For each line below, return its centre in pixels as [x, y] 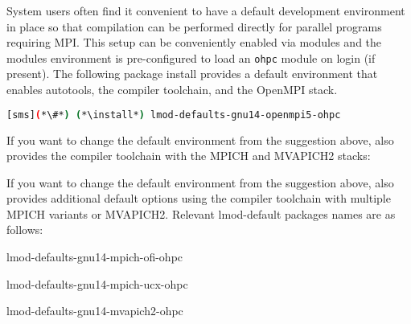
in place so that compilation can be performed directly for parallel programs [194, 26]
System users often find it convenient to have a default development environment [206, 10]
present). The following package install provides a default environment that [192, 74]
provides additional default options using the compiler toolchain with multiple [199, 198]
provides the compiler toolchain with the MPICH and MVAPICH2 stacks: [189, 156]
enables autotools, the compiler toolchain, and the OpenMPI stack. [172, 90]
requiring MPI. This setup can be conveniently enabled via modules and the [194, 42]
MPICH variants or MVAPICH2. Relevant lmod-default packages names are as [201, 213]
